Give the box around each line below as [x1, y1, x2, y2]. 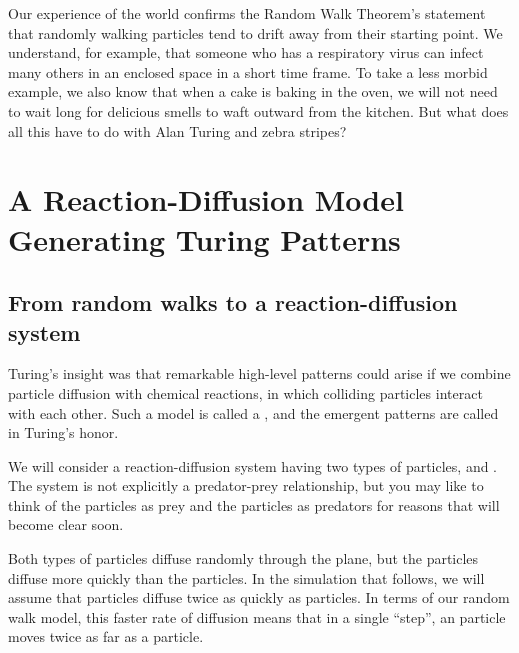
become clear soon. [8, 514, 124, 535]
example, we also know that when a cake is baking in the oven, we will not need [8, 81, 498, 102]
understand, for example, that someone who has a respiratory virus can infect [8, 42, 484, 63]
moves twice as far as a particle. [8, 626, 204, 647]
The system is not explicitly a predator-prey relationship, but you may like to [8, 475, 484, 496]
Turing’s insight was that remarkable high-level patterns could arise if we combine [8, 363, 511, 384]
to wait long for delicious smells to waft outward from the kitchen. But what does [8, 100, 509, 121]
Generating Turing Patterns [8, 218, 401, 259]
